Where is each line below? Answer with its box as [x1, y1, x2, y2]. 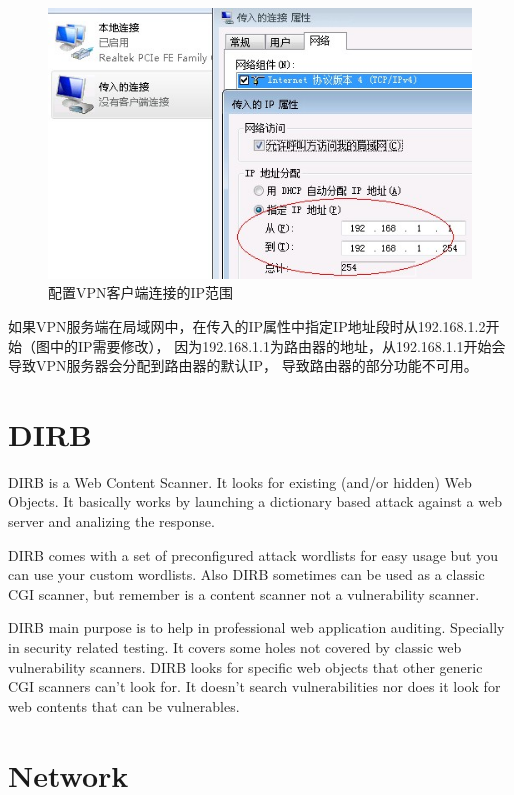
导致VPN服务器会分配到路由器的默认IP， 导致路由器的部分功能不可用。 [8, 355, 478, 376]
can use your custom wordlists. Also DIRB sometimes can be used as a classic [8, 564, 485, 585]
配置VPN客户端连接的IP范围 [48, 282, 234, 303]
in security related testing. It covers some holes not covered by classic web [8, 636, 462, 657]
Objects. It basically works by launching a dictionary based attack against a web [8, 491, 502, 512]
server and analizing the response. [8, 511, 215, 531]
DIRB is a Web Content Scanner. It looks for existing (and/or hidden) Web [8, 471, 472, 492]
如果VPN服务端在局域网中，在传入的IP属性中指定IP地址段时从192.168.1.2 [8, 315, 486, 336]
